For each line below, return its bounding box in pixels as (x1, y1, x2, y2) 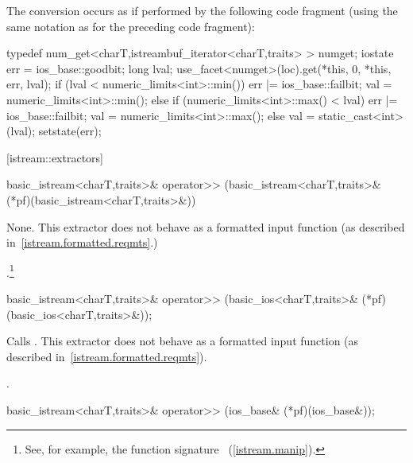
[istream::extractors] (6, 149, 103, 165)
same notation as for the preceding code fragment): (6, 18, 255, 34)
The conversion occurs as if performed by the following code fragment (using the (6, 2, 398, 18)
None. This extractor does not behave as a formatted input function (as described (6, 218, 405, 235)
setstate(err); (38, 123, 102, 139)
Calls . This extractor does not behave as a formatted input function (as (6, 333, 359, 349)
